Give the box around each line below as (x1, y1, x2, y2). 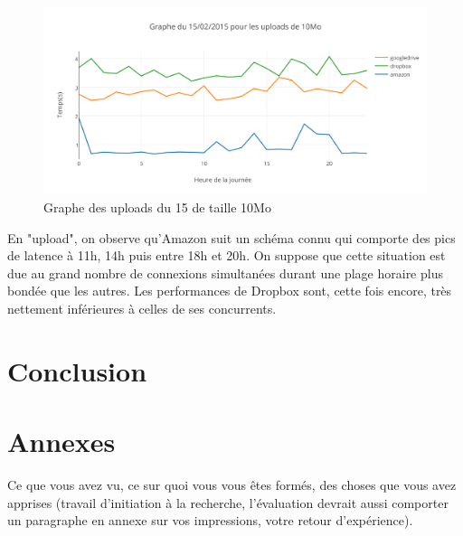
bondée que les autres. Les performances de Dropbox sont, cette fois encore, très (7, 281, 452, 300)
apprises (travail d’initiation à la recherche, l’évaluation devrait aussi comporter (7, 493, 449, 512)
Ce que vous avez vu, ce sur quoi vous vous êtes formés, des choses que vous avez (7, 475, 457, 494)
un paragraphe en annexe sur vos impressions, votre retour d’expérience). (7, 511, 413, 530)
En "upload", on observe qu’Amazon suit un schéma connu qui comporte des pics (7, 228, 456, 247)
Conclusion (7, 352, 147, 389)
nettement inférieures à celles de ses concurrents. (7, 299, 277, 317)
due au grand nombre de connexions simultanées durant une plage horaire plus (7, 263, 443, 282)
